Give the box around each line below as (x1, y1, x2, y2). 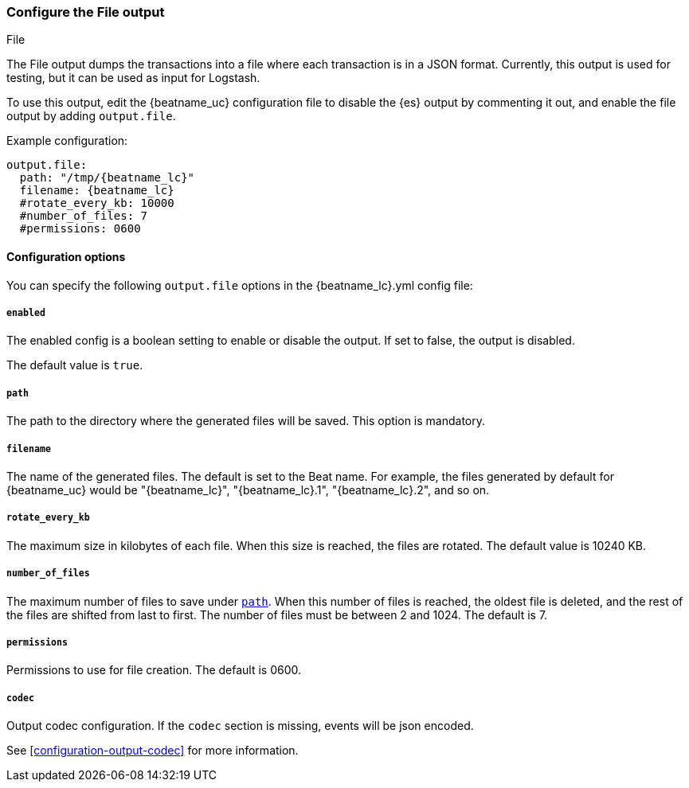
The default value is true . (6, 358, 143, 373)
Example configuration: (6, 134, 128, 148)
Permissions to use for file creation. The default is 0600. (6, 663, 302, 677)
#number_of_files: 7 (19, 209, 148, 223)
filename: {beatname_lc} (19, 184, 174, 197)
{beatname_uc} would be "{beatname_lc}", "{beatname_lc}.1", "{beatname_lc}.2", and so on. (6, 482, 490, 497)
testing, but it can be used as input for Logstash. (6, 71, 260, 85)
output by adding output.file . (6, 109, 176, 123)
